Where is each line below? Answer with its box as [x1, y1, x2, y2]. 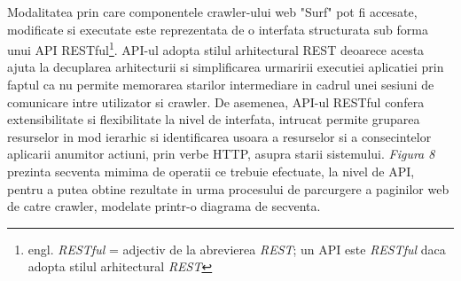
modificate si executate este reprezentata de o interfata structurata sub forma [7, 20, 428, 38]
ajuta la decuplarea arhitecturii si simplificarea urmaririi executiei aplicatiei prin [7, 58, 444, 76]
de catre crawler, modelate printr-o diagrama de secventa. [7, 197, 321, 215]
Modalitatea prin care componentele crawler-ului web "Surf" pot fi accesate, [7, 3, 418, 20]
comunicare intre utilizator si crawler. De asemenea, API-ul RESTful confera [7, 92, 425, 111]
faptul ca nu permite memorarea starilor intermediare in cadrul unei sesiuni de [7, 75, 434, 94]
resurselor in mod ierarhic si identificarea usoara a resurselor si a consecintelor [7, 127, 432, 145]
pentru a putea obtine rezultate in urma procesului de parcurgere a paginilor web [7, 179, 449, 198]
